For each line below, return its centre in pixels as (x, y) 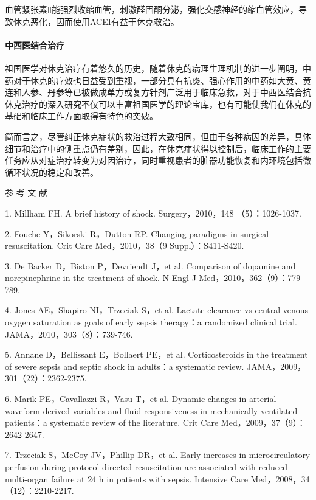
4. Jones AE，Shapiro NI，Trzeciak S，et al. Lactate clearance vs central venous (157, 310)
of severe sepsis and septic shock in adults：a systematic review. (125, 366)
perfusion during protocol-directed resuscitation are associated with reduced (146, 467)
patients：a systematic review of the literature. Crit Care (112, 422)
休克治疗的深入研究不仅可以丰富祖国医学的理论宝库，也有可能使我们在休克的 (158, 104)
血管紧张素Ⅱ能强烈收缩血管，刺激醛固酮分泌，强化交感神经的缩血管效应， (152, 9)
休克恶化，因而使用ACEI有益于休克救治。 (96, 21)
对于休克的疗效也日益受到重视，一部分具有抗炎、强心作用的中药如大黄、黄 (162, 80)
